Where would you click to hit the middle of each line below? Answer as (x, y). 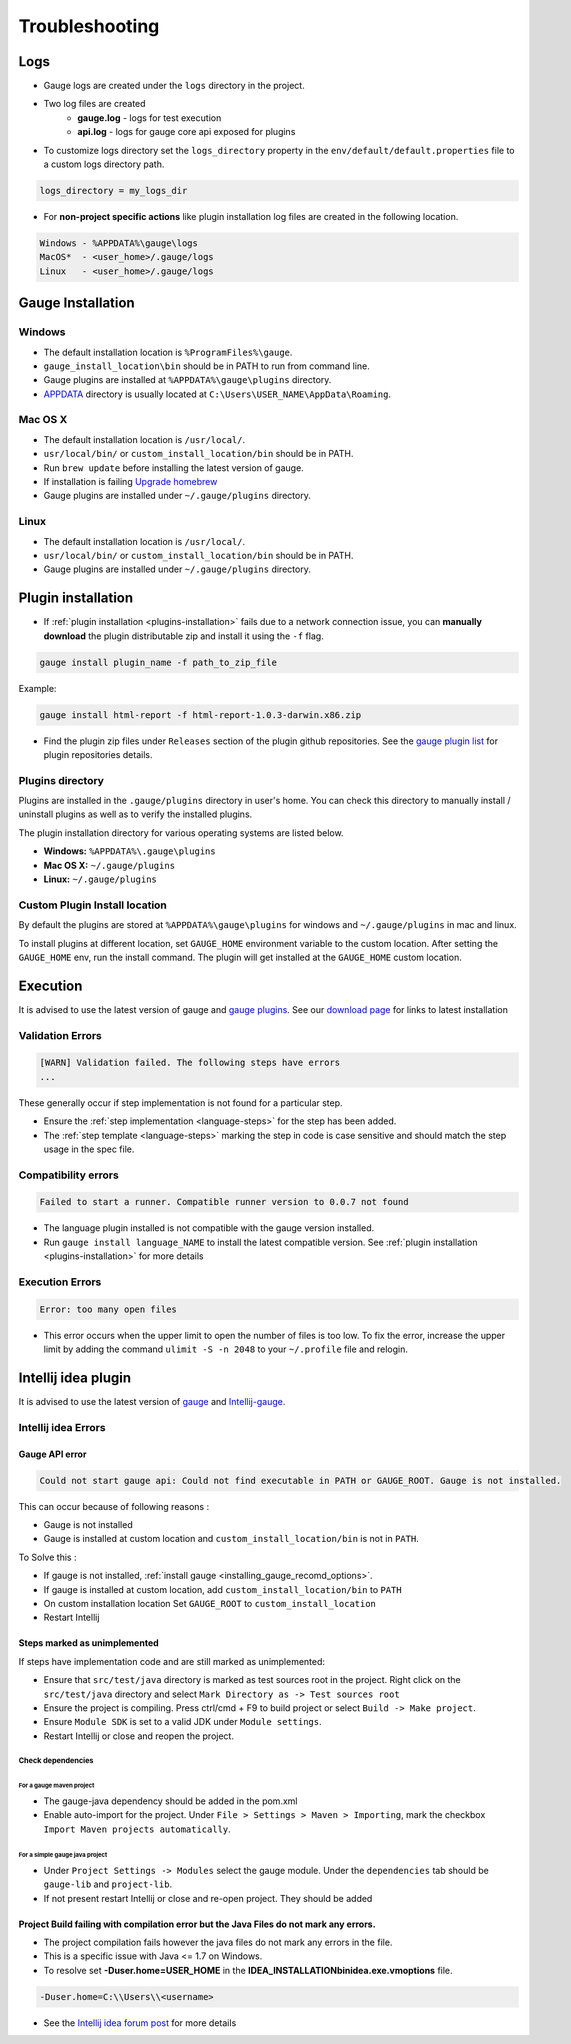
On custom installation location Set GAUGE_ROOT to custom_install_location (210, 1603)
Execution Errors (60, 1282)
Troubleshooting (89, 26)
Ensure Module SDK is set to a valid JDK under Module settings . (182, 1722)
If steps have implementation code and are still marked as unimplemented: (171, 1661)
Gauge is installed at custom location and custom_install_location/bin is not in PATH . (231, 1539)
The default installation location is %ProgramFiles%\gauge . (168, 352)
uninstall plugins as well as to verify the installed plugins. (135, 814)
